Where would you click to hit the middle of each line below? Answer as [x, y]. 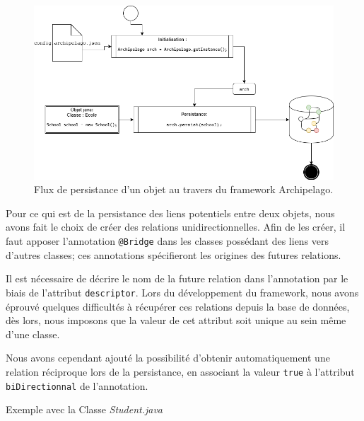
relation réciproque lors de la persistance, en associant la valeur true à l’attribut [180, 371]
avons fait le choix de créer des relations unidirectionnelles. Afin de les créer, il [176, 227]
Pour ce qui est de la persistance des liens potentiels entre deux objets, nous [170, 213]
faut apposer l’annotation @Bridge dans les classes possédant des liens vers [168, 241]
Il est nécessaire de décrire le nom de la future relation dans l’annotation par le [177, 278]
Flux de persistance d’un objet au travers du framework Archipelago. [184, 189]
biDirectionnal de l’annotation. [77, 385]
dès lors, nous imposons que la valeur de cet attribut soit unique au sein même [176, 320]
